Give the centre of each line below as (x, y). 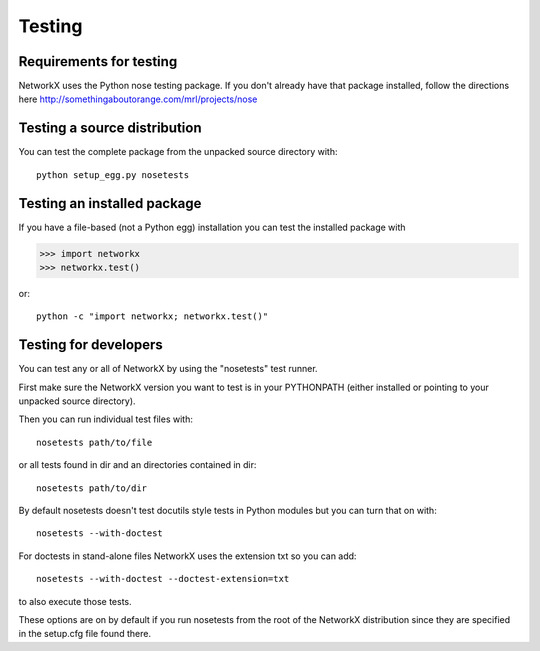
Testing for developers (91, 345)
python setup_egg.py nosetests (113, 174)
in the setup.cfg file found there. (85, 634)
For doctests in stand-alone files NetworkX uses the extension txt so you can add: (187, 556)
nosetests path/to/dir (92, 488)
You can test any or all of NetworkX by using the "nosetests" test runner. (168, 369)
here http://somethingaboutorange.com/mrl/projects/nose (138, 99)
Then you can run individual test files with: (106, 419)
